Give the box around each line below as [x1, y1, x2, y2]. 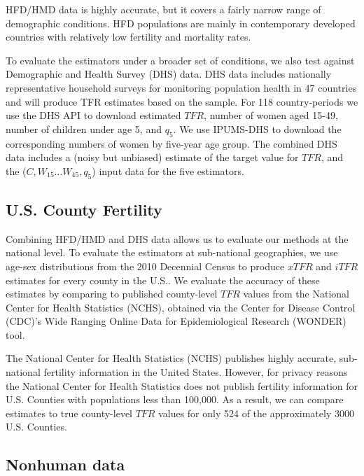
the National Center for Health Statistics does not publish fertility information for [6, 378, 358, 393]
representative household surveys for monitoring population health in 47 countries [6, 80, 357, 94]
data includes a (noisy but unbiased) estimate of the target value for [6, 150, 299, 164]
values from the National [243, 286, 349, 301]
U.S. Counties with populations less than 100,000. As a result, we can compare [6, 392, 344, 407]
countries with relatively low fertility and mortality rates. [6, 29, 251, 44]
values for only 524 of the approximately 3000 [158, 405, 354, 420]
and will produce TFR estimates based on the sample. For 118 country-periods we [6, 94, 358, 108]
